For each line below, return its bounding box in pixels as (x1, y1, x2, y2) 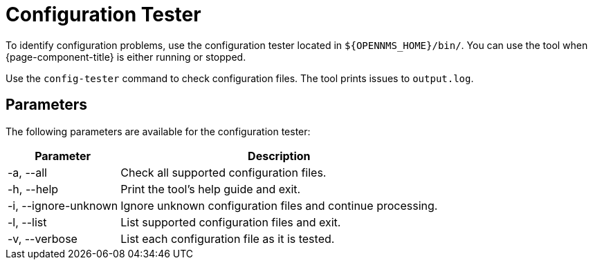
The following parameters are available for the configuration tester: (6, 125, 311, 137)
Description (248, 148, 311, 163)
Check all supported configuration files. (120, 165, 327, 179)
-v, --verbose (8, 231, 77, 246)
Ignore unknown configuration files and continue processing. (120, 198, 438, 213)
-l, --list (8, 215, 47, 229)
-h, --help (8, 181, 59, 196)
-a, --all (8, 165, 47, 179)
